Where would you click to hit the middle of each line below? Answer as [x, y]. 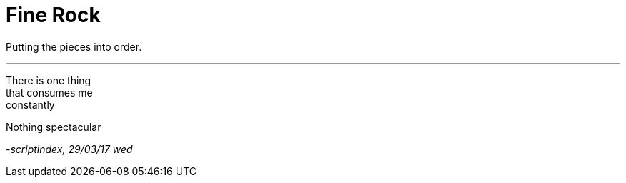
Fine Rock [53, 15]
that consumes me [49, 92]
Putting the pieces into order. [74, 46]
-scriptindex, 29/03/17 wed [69, 149]
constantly [30, 104]
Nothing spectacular [54, 127]
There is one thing [49, 80]
